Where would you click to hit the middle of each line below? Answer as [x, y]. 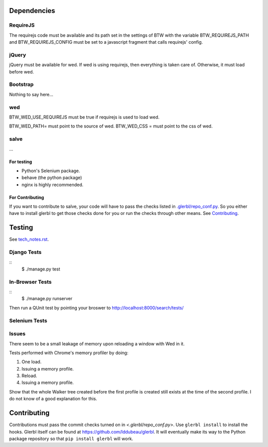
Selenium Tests [28, 320]
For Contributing [27, 197]
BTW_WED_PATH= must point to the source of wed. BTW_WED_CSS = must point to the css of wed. [111, 126]
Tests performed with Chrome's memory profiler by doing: [69, 353]
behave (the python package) [52, 178]
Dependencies [32, 11]
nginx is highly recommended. [53, 185]
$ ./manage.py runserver [47, 299]
